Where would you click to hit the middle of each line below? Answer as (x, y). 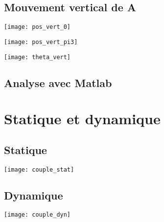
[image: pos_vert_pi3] (41, 42)
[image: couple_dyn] (37, 215)
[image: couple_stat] (39, 169)
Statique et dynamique (82, 119)
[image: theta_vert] (37, 57)
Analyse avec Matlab (58, 82)
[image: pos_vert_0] (37, 27)
